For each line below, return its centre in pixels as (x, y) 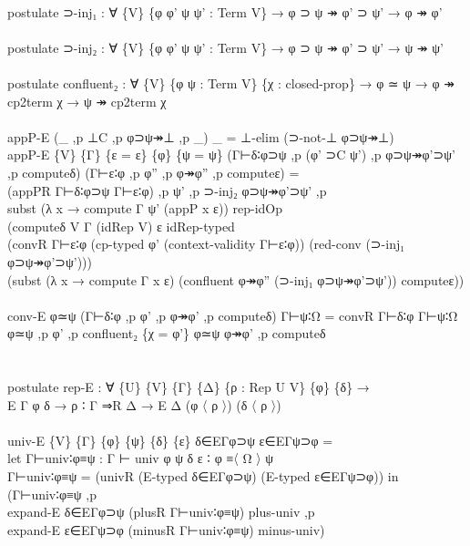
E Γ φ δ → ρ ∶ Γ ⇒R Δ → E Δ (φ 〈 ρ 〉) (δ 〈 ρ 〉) (144, 404)
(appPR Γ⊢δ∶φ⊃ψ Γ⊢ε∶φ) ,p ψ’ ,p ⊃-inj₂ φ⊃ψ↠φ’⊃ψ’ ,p (167, 190)
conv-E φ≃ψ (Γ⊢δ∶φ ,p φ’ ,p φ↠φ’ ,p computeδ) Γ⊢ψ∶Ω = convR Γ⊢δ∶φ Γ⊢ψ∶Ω (233, 315)
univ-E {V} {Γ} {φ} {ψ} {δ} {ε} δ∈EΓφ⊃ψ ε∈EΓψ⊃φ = (170, 440)
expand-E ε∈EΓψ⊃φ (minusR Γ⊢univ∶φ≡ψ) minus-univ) (166, 529)
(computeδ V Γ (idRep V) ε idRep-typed (121, 226)
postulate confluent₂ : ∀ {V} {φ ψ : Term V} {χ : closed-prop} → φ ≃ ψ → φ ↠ (231, 82)
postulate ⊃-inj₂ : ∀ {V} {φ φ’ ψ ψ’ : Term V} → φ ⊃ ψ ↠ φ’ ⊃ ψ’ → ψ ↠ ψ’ (225, 47)
